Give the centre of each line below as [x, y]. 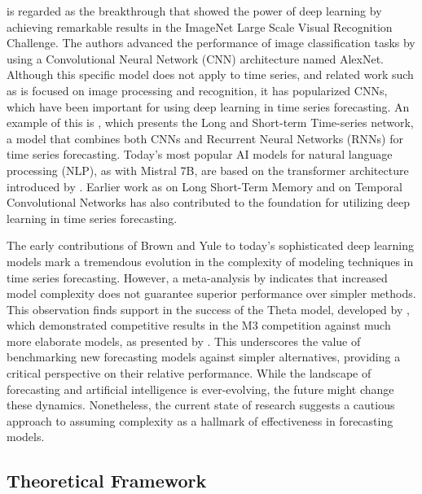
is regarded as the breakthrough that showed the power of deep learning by [194, 11]
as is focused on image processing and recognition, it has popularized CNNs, [197, 90]
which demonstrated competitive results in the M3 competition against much [199, 325]
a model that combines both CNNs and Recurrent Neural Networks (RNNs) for [205, 138]
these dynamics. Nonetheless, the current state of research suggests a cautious [201, 405]
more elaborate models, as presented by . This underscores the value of [184, 341]
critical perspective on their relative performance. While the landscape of [189, 373]
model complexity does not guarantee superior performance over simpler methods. [211, 293]
